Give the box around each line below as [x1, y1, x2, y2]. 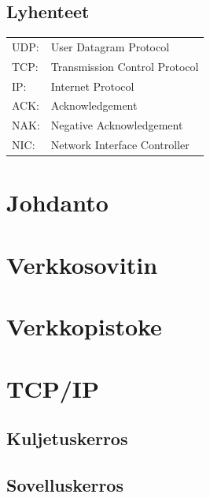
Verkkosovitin [6, 248, 158, 280]
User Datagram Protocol [50, 38, 170, 54]
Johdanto [6, 186, 109, 219]
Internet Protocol [50, 77, 134, 94]
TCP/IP [6, 372, 99, 404]
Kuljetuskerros [6, 426, 128, 451]
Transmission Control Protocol [50, 58, 199, 74]
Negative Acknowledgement [50, 117, 183, 133]
